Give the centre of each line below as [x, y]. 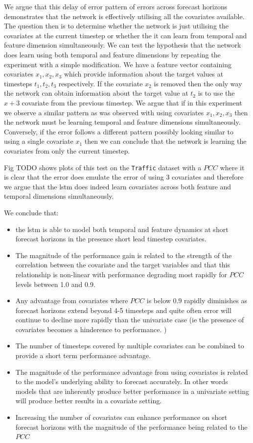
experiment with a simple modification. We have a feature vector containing [118, 64]
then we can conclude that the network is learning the [165, 141]
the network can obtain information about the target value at [96, 93]
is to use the [216, 93]
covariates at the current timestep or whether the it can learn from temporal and [126, 35]
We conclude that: [31, 212]
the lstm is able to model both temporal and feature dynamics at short [122, 229]
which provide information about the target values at [144, 74]
